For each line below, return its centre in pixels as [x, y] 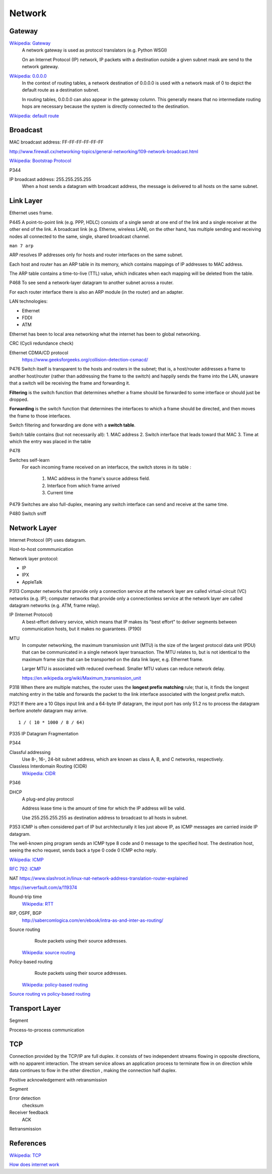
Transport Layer [35, 1008]
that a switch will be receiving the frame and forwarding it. [70, 383]
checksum [33, 1105]
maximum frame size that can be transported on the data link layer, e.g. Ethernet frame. [113, 659]
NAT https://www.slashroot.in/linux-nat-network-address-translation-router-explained [99, 878]
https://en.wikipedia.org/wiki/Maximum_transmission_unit [82, 678]
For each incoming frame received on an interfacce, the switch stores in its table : [107, 467]
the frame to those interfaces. [40, 416]
